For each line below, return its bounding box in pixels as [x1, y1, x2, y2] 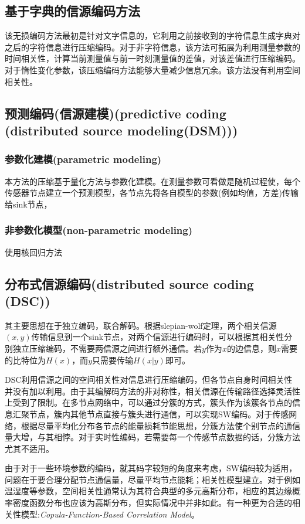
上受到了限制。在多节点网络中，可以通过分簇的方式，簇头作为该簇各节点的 [5, 396, 292, 409]
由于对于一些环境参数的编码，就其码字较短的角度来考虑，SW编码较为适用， [5, 462, 297, 474]
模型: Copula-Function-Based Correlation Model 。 [21, 508, 199, 520]
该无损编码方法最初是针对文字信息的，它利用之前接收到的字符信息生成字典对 [5, 29, 300, 42]
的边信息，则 [226, 342, 276, 354]
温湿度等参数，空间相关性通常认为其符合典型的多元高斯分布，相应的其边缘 [5, 485, 292, 497]
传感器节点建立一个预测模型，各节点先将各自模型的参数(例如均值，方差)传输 [5, 186, 299, 199]
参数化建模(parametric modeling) [5, 152, 162, 166]
